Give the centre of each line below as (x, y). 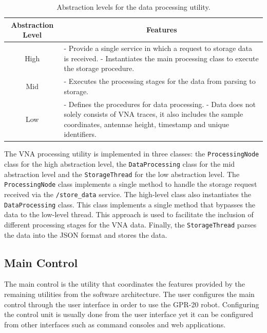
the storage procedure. (99, 68)
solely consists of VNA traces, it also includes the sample (154, 114)
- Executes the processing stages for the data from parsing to (160, 81)
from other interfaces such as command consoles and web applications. (115, 324)
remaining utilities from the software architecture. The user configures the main (129, 294)
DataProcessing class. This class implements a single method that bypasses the (130, 204)
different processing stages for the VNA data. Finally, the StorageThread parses (130, 224)
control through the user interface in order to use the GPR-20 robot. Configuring (132, 304)
